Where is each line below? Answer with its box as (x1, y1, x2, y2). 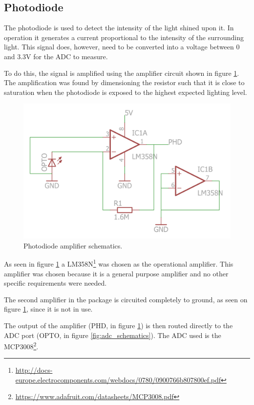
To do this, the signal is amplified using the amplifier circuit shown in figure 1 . (4, 67, 239, 78)
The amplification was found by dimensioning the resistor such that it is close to (4, 77, 245, 88)
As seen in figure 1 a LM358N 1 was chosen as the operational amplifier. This (4, 257, 233, 269)
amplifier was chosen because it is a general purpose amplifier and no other (4, 268, 229, 278)
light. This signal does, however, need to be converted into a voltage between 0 (4, 42, 240, 52)
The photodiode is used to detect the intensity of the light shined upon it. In (4, 22, 234, 33)
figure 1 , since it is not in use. (4, 304, 93, 314)
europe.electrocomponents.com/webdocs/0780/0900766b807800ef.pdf (15, 374, 221, 384)
